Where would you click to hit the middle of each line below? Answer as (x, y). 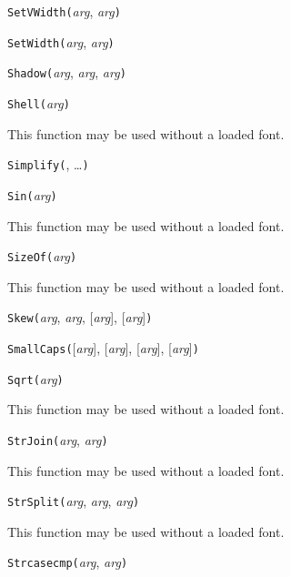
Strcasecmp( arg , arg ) (68, 562)
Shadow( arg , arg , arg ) (67, 72)
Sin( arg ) (32, 194)
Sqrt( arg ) (35, 378)
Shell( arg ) (39, 102)
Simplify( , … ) (48, 164)
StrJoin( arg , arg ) (58, 439)
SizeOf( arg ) (42, 256)
